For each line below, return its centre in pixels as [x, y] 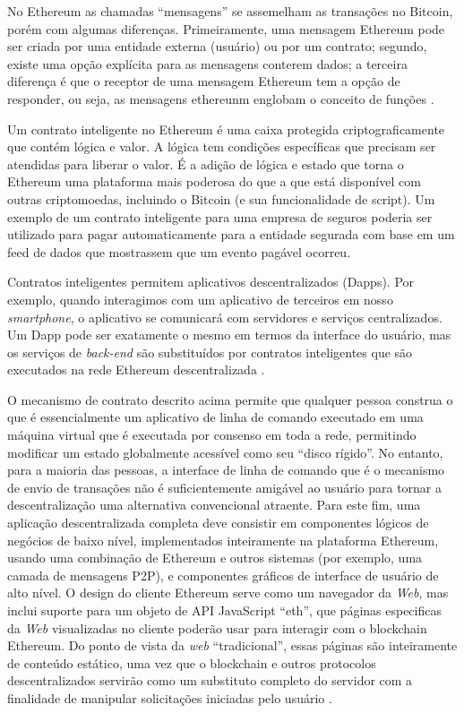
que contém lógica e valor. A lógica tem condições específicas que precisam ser [222, 146]
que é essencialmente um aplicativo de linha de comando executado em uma [215, 417]
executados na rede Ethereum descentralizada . [136, 369]
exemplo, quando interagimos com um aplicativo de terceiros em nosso [200, 299]
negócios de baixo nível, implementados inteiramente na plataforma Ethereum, [223, 540]
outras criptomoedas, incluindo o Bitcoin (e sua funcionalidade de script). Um [221, 198]
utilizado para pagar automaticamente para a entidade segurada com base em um [231, 234]
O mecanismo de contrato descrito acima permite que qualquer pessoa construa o [230, 399]
